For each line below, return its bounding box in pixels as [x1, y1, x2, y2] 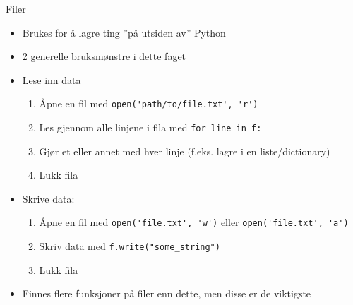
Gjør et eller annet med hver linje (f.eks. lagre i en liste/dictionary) [39, 143, 330, 158]
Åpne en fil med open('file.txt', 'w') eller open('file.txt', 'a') [39, 215, 349, 229]
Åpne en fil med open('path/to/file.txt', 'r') [39, 96, 258, 111]
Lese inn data [22, 72, 81, 87]
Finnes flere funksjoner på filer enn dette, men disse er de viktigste [22, 286, 311, 301]
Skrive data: [22, 191, 75, 205]
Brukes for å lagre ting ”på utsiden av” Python [22, 25, 226, 40]
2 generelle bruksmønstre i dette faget [22, 49, 186, 64]
